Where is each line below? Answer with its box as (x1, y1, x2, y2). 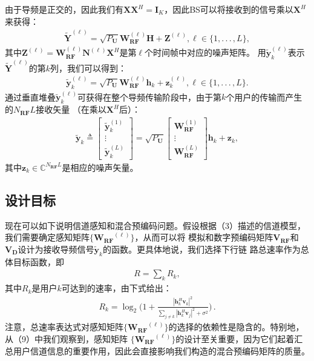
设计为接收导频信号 (18, 242, 94, 255)
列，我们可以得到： (50, 61, 126, 74)
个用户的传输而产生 (226, 90, 303, 103)
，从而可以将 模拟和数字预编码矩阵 (134, 231, 273, 243)
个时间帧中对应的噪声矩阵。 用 (145, 46, 266, 59)
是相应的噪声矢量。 (62, 161, 139, 173)
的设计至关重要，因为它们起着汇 (175, 332, 303, 345)
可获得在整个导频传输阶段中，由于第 (77, 90, 222, 103)
